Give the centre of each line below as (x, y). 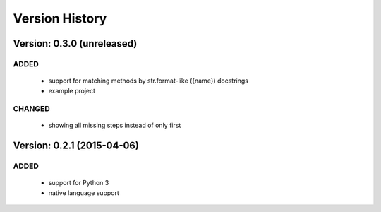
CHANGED (32, 109)
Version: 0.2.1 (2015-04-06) (76, 146)
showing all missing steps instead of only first (115, 125)
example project (72, 90)
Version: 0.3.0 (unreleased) (75, 43)
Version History (60, 18)
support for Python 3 (79, 183)
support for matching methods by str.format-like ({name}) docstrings (148, 81)
